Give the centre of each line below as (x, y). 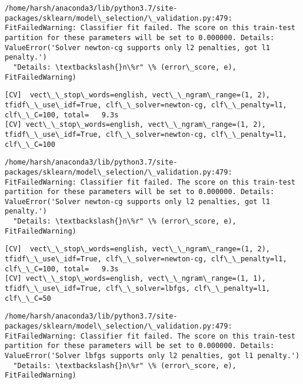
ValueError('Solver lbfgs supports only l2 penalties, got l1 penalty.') (152, 356)
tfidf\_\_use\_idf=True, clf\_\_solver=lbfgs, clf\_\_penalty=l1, (138, 289)
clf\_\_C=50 (28, 298)
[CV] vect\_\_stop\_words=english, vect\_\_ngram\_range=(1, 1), (135, 279)
